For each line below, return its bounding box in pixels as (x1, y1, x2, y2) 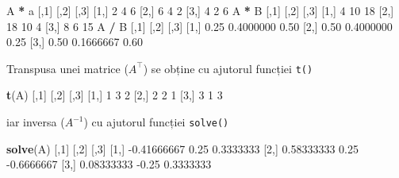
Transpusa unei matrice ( (6, 60, 129, 76)
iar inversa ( (6, 114, 65, 130)
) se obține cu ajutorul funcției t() (143, 60, 313, 76)
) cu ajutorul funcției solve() (83, 114, 229, 130)
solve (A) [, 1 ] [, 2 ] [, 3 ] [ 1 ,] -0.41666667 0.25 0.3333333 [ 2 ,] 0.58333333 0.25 (6, 140, 359, 157)
